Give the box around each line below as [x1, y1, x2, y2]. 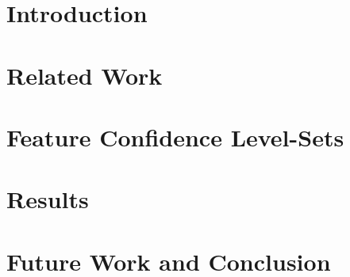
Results [6, 183, 89, 215]
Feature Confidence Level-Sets [6, 120, 344, 153]
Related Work [6, 59, 163, 91]
